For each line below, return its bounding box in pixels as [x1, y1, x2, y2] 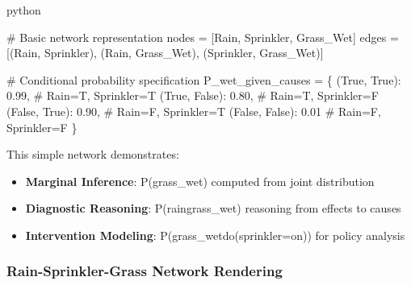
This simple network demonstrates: [6, 146, 179, 163]
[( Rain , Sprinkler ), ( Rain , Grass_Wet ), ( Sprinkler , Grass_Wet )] [6, 44, 324, 61]
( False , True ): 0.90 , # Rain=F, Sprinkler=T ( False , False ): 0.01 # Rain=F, [6, 102, 381, 119]
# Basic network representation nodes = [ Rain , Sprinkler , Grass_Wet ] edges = [6, 28, 399, 45]
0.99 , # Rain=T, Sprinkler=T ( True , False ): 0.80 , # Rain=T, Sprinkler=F [6, 87, 379, 104]
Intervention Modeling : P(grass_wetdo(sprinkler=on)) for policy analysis [25, 226, 405, 243]
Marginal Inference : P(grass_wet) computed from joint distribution [25, 172, 375, 189]
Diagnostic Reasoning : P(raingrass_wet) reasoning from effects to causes [25, 200, 401, 217]
